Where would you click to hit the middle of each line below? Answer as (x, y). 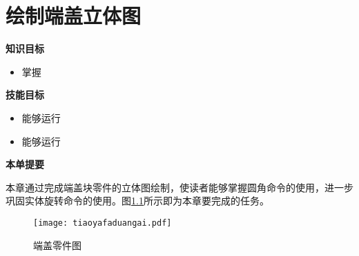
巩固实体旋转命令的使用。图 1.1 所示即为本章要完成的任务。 (137, 201)
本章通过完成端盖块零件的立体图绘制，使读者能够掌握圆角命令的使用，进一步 (179, 187)
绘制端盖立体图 (74, 15)
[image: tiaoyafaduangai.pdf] (103, 223)
